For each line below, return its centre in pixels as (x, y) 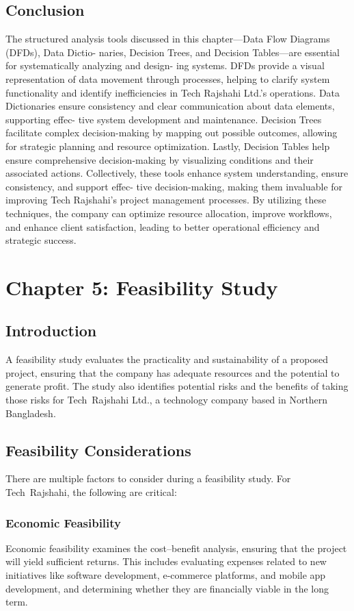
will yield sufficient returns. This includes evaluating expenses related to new (166, 561)
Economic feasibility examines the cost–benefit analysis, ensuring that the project (176, 548)
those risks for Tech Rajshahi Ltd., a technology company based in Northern (167, 400)
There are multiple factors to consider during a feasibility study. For (148, 478)
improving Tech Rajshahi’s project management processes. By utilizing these (166, 200)
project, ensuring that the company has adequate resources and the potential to (173, 372)
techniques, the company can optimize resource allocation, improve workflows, (169, 213)
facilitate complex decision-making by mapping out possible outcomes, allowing (172, 133)
